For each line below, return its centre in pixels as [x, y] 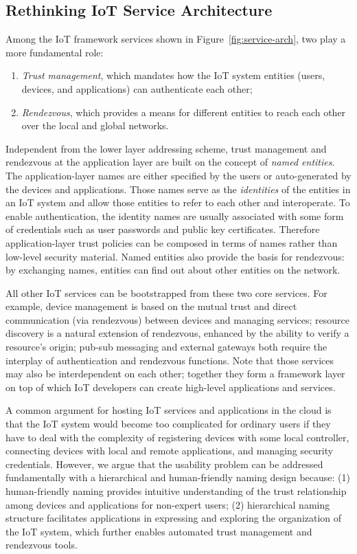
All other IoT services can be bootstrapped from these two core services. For [166, 292]
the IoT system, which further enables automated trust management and [159, 531]
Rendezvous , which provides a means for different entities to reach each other [184, 112]
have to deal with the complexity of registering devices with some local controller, [177, 437]
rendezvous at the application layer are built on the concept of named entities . [170, 162]
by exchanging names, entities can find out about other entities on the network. [173, 270]
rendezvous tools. [42, 545]
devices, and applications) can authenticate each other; [137, 88]
